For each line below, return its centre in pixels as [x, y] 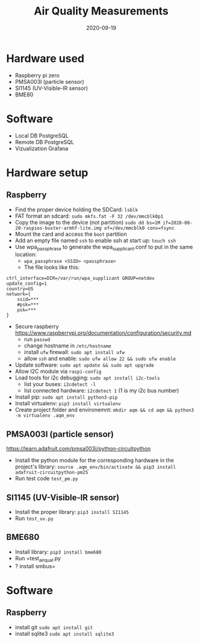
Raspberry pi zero [37, 75]
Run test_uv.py [34, 518]
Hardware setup [47, 173]
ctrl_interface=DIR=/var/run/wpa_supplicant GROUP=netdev [80, 279]
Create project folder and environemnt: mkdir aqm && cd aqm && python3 [105, 410]
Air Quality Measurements [101, 11]
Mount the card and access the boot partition [71, 234]
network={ [19, 294]
